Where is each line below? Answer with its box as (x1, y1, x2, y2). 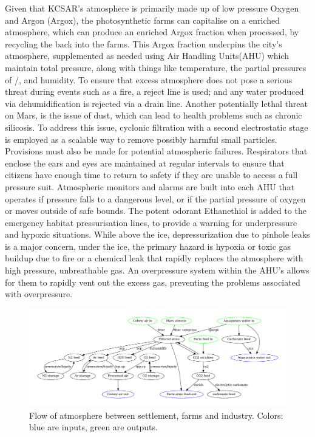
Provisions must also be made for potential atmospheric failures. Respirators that (5, 145, 308, 157)
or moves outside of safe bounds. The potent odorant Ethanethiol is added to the (5, 204, 307, 217)
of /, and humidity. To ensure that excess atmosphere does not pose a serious (5, 73, 293, 86)
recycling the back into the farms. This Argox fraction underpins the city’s (5, 37, 282, 50)
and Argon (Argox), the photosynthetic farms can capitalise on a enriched (5, 13, 280, 26)
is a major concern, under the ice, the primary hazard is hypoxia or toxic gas (5, 239, 291, 252)
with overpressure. (5, 287, 73, 300)
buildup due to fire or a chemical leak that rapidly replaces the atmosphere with (5, 252, 303, 264)
